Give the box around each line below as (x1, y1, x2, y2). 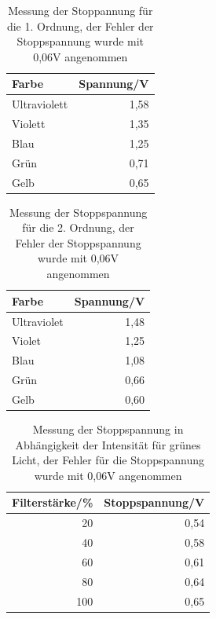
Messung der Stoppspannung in (32, 420, 184, 437)
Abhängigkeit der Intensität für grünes (15, 436, 201, 452)
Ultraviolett (12, 96, 68, 112)
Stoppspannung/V (104, 494, 205, 511)
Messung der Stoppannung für (8, 2, 153, 18)
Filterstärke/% (12, 494, 93, 511)
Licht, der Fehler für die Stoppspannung (12, 452, 205, 468)
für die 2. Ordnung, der (22, 219, 134, 236)
